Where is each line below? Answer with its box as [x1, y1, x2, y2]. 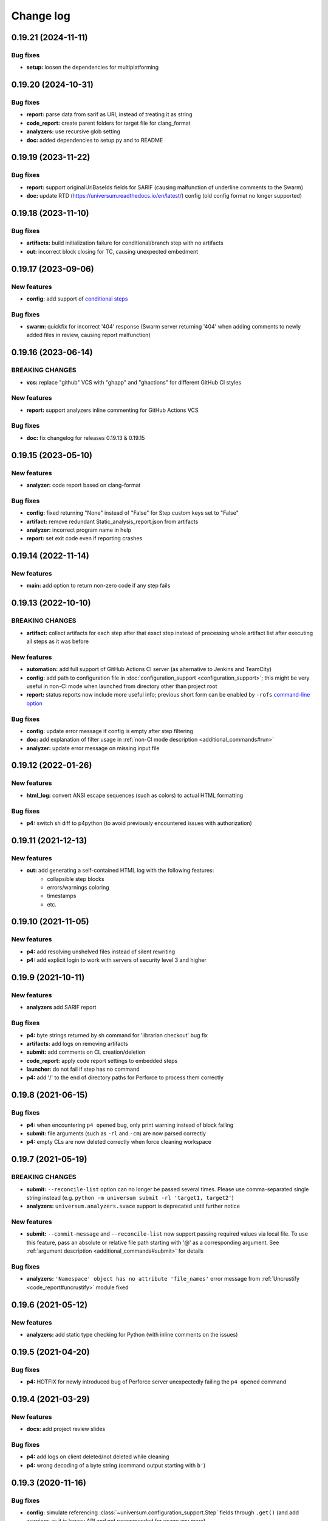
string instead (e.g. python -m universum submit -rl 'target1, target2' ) [26, 1194, 234, 1201]
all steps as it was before [26, 638, 89, 645]
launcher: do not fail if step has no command [26, 1065, 140, 1073]
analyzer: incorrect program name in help [26, 526, 132, 534]
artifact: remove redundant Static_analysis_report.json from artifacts [26, 518, 199, 525]
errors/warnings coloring [47, 883, 109, 891]
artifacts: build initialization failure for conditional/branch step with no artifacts [26, 239, 224, 246]
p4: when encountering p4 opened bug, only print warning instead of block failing [26, 1121, 234, 1129]
